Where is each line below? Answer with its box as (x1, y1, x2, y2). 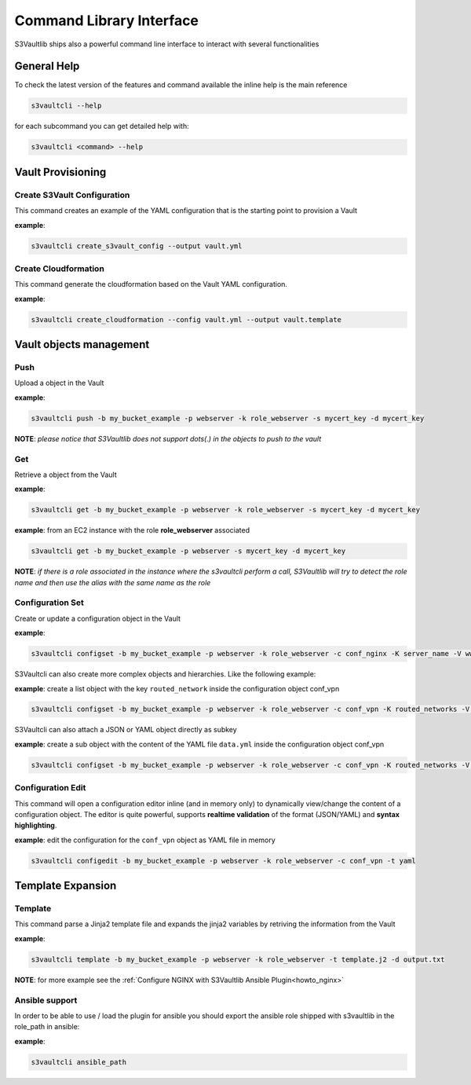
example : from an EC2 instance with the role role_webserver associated (14, 526, 250, 535)
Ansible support (14, 995, 78, 1006)
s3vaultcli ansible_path (31, 1058, 127, 1066)
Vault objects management (14, 338, 150, 351)
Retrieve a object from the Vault (14, 470, 117, 479)
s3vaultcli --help (31, 101, 102, 110)
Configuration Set (14, 597, 84, 608)
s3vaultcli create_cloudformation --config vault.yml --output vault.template (31, 315, 341, 324)
